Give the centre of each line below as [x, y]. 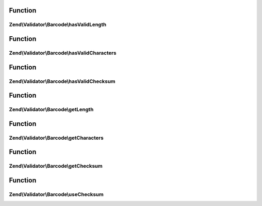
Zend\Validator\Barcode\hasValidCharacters [63, 53]
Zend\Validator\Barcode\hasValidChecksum [62, 81]
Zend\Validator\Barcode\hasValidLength [58, 25]
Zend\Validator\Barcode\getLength [51, 110]
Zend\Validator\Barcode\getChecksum [56, 166]
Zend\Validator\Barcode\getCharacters [56, 138]
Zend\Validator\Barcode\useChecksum [56, 194]
